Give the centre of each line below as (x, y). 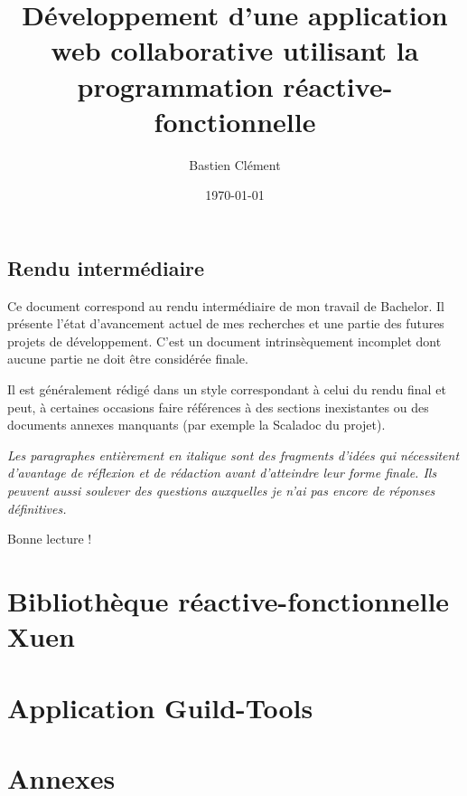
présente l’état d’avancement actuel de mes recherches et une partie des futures (226, 323)
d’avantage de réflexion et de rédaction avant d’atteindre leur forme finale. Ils (222, 473)
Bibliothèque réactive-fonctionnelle (229, 601)
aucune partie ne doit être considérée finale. (128, 359)
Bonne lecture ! (50, 539)
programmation (175, 85)
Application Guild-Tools (160, 707)
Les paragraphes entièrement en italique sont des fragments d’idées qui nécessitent (233, 455)
